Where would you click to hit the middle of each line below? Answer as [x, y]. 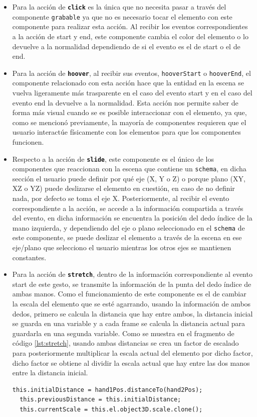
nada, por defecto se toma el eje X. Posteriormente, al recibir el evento [121, 198]
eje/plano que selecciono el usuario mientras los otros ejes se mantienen [122, 247]
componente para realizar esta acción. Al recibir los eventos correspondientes [130, 26]
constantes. [29, 257]
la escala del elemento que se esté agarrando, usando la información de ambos [132, 304]
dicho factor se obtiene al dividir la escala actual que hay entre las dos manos [131, 362]
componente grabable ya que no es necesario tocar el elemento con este [122, 16]
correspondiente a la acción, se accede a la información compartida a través [128, 208]
